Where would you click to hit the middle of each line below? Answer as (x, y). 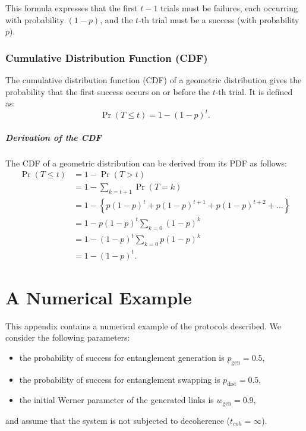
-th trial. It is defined (254, 91)
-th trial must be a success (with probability (219, 19)
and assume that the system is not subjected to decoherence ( (118, 420)
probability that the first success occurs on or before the (108, 91)
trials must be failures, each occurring (229, 8)
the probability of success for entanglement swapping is (120, 379)
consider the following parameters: (68, 337)
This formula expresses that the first (72, 8)
